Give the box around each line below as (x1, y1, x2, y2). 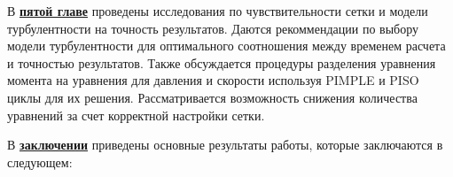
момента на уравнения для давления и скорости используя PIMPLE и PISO (7, 71, 419, 89)
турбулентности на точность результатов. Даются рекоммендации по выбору (7, 19, 419, 37)
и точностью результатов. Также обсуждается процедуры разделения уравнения (7, 53, 436, 72)
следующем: (7, 152, 73, 171)
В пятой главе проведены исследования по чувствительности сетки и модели (7, 2, 428, 19)
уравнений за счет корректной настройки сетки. (7, 105, 265, 124)
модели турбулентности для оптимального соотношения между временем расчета (7, 36, 446, 55)
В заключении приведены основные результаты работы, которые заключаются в (7, 135, 443, 154)
